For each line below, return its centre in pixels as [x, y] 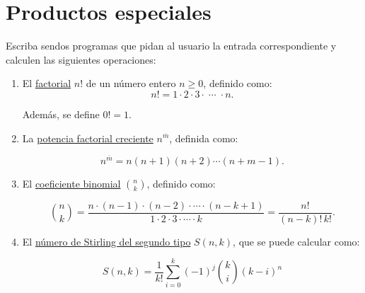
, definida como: [204, 138]
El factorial [47, 83]
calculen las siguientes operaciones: [81, 59]
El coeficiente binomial [71, 183]
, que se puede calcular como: [296, 241]
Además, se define [61, 114]
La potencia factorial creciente [88, 138]
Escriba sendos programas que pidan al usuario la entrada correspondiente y [171, 46]
